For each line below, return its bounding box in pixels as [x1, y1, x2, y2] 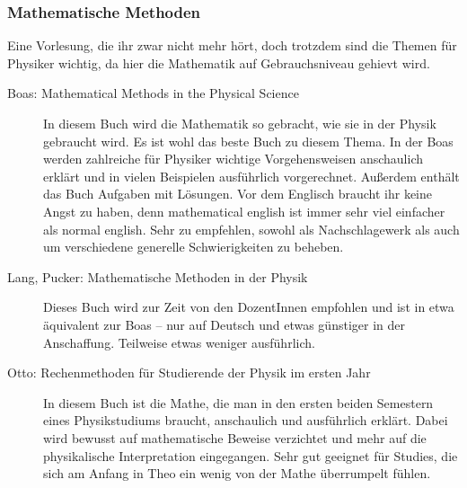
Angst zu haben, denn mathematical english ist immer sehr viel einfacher [43, 201, 445, 220]
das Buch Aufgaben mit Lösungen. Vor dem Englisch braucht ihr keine [43, 184, 433, 203]
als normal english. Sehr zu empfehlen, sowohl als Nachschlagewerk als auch [43, 219, 460, 238]
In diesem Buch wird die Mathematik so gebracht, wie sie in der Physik [43, 114, 436, 132]
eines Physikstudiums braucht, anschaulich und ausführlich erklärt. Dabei [43, 411, 448, 430]
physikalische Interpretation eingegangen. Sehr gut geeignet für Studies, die [43, 446, 458, 465]
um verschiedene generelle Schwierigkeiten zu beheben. [43, 237, 344, 256]
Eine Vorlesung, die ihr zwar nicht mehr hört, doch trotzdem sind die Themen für [7, 36, 457, 55]
